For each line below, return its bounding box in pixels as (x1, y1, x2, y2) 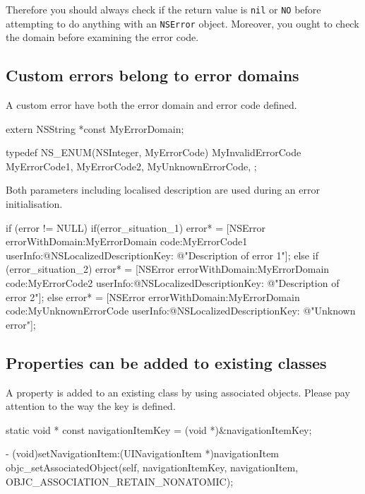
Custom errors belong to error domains (6, 64, 299, 86)
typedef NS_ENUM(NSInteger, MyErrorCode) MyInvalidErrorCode (6, 145, 301, 160)
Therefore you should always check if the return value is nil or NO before (6, 2, 321, 16)
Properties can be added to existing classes (6, 351, 327, 373)
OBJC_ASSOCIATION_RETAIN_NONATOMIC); (6, 474, 234, 488)
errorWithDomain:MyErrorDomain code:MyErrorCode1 (6, 234, 248, 249)
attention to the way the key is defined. (6, 399, 176, 413)
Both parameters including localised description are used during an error (6, 182, 320, 197)
